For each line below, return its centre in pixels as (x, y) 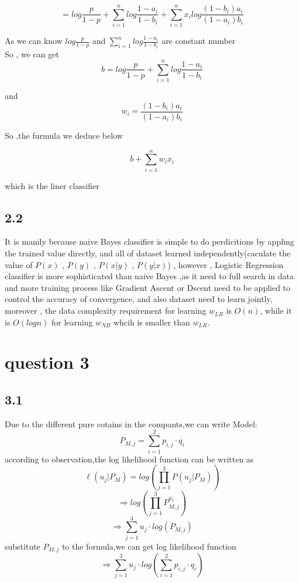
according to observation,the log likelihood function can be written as (129, 459)
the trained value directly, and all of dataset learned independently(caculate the (148, 253)
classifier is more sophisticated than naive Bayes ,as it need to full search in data (149, 276)
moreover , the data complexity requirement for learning (106, 311)
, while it (276, 311)
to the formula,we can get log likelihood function (149, 546)
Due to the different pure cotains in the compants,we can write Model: (131, 423)
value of (19, 264)
